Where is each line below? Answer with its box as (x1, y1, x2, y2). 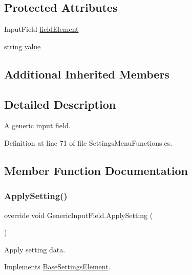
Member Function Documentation (4, 162, 188, 178)
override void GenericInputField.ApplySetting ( (4, 209, 153, 220)
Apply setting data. (4, 244, 66, 254)
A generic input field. (4, 120, 71, 131)
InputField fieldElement (4, 24, 79, 34)
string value (4, 41, 41, 51)
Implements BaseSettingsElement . (4, 261, 111, 272)
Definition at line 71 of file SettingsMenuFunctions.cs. (4, 137, 173, 148)
